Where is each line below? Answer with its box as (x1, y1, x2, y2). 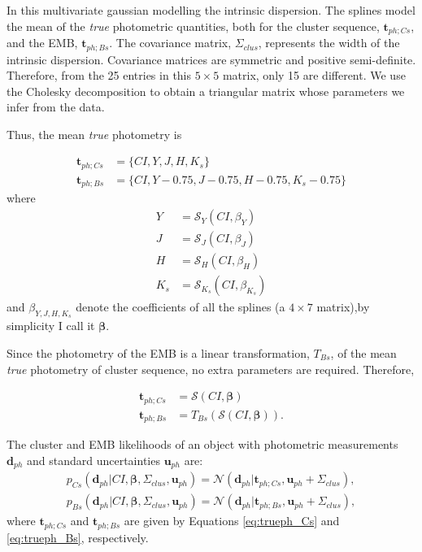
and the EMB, (7, 34, 78, 51)
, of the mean (330, 344, 397, 361)
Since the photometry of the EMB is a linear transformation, (7, 344, 310, 361)
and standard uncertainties (26, 451, 160, 468)
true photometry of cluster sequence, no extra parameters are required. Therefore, (7, 360, 415, 377)
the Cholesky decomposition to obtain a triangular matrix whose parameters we (7, 82, 405, 99)
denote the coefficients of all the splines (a (76, 298, 285, 315)
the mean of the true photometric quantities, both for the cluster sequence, (7, 17, 380, 34)
